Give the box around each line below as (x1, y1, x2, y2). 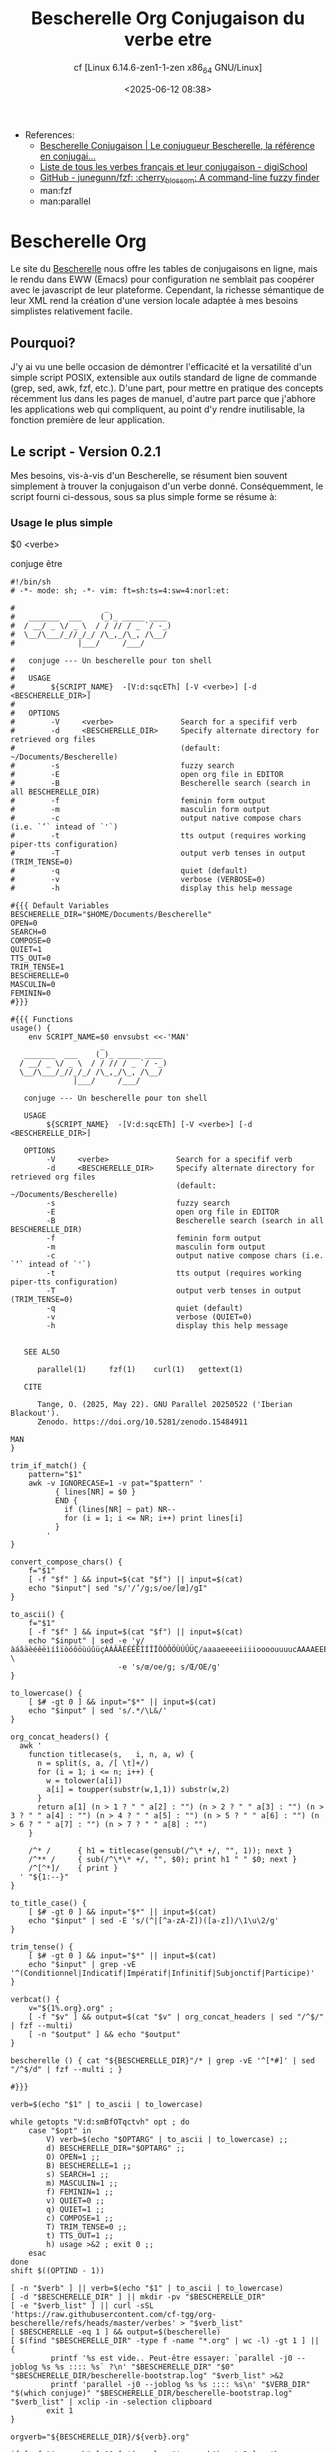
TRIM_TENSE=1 (10, 962, 65, 972)
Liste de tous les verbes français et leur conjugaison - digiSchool (39, 160, 308, 172)
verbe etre (123, 28, 213, 51)
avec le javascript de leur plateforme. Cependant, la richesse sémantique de (10, 284, 325, 296)
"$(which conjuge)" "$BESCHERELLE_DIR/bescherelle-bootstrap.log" (10, 2388, 293, 2399)
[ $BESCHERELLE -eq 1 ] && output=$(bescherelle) (10, 2327, 222, 2337)
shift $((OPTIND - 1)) (10, 2266, 105, 2276)
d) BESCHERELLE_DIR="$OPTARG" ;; (46, 2143, 186, 2154)
